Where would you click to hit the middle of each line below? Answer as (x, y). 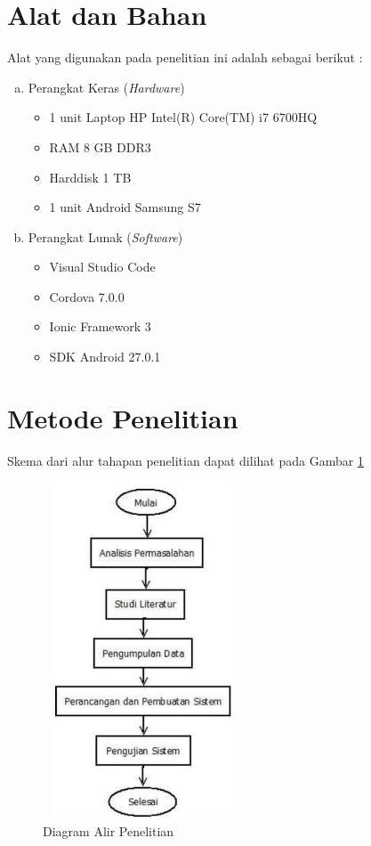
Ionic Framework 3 (100, 326)
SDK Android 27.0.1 (105, 357)
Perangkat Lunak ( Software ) (105, 236)
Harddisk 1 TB (90, 177)
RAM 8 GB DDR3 (100, 146)
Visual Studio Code (102, 267)
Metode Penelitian (123, 417)
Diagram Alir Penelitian (109, 830)
